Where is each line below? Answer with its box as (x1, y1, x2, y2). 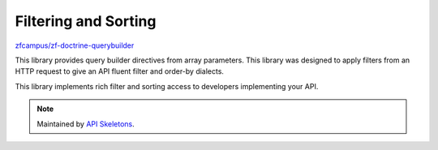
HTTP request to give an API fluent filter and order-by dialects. (15, 66, 225, 76)
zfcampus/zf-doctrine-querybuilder (15, 41, 135, 50)
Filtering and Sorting (15, 12, 157, 30)
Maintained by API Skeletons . (36, 118, 135, 129)
